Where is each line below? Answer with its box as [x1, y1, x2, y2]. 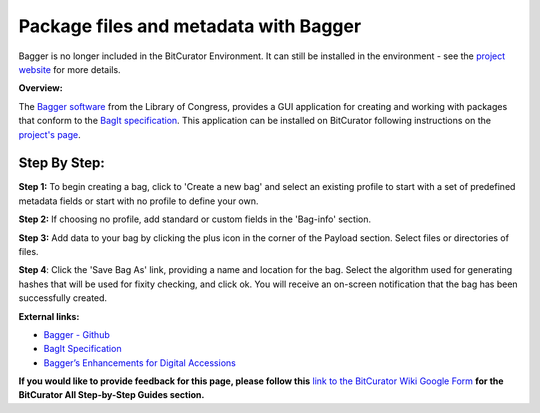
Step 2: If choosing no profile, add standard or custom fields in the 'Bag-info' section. [18, 213, 372, 225]
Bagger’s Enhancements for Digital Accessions [43, 356, 237, 369]
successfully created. [18, 292, 108, 304]
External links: [18, 310, 80, 322]
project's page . [18, 128, 82, 140]
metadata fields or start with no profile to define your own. [18, 195, 259, 207]
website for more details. [18, 63, 121, 75]
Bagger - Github [43, 328, 110, 340]
